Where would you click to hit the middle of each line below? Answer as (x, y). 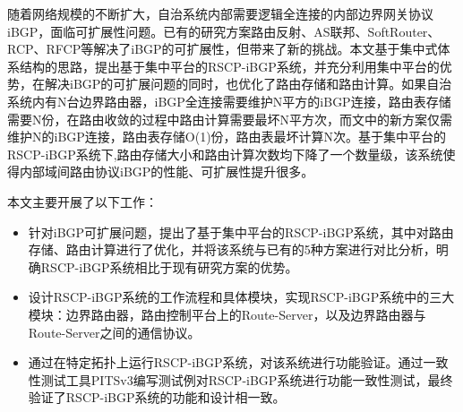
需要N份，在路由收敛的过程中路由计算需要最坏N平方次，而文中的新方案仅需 (230, 119)
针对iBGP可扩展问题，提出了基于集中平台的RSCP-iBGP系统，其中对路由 (241, 232)
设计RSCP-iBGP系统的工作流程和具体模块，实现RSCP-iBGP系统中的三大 (241, 297)
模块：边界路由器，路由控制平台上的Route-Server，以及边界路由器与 (227, 314)
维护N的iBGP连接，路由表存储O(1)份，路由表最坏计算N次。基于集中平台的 (227, 137)
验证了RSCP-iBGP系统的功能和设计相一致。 (157, 397)
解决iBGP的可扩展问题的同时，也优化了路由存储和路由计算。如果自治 (248, 84)
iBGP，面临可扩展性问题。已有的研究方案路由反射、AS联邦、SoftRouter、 (224, 31)
